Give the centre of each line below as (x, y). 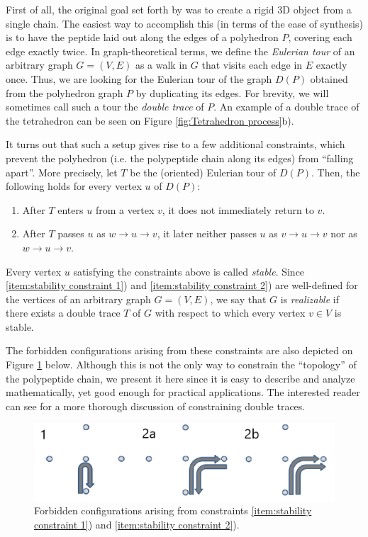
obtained (329, 78)
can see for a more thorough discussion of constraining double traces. (156, 406)
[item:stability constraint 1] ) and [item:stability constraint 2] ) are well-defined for (182, 285)
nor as (344, 233)
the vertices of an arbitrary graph (78, 299)
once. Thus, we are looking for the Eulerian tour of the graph (139, 78)
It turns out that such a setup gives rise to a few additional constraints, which (175, 144)
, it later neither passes (207, 233)
